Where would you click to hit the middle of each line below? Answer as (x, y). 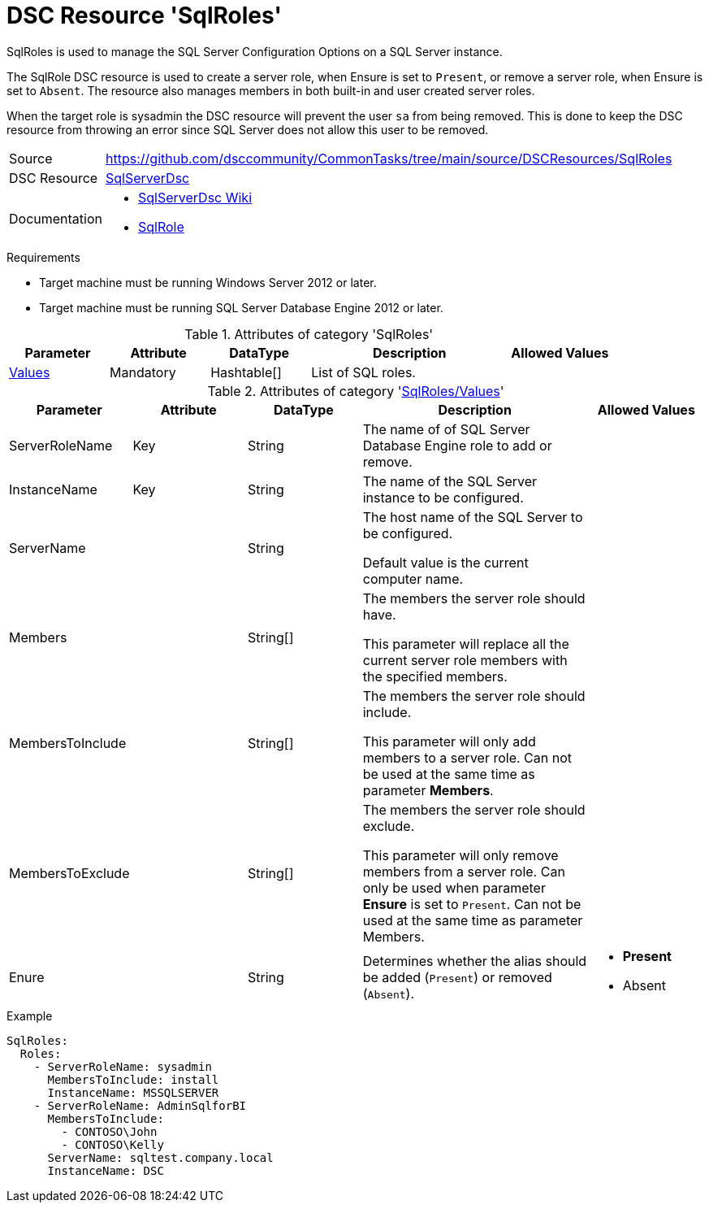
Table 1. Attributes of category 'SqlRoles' (309, 334)
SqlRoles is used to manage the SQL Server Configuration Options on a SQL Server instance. (255, 51)
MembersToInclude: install (133, 1079)
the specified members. (435, 676)
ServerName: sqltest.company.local (160, 1157)
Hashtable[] (246, 372)
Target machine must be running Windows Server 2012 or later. (208, 282)
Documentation (56, 218)
